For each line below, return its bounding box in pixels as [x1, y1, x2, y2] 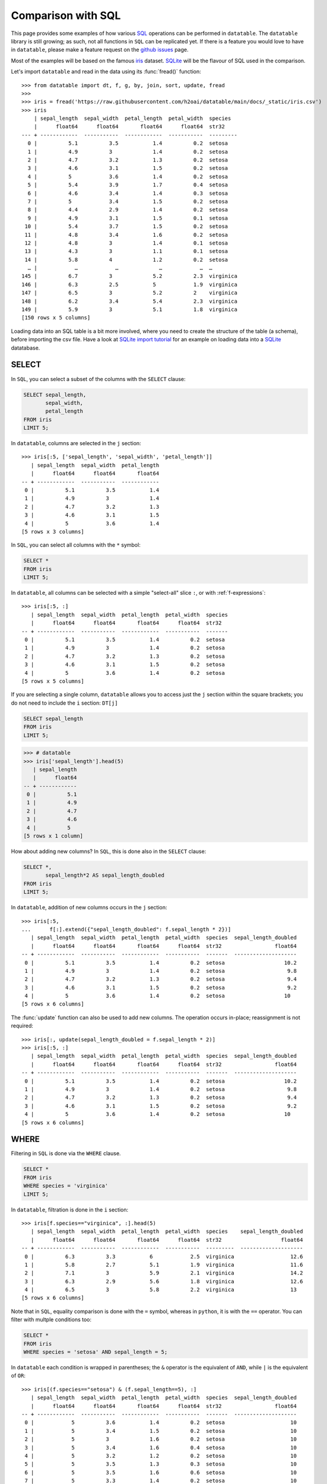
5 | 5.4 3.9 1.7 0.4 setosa [27, 182, 228, 188]
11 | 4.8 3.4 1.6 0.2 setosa [24, 232, 228, 238]
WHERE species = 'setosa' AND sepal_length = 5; [23, 1349, 168, 1356]
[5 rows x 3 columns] [21, 528, 84, 535]
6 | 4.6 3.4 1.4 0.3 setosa [27, 190, 228, 196]
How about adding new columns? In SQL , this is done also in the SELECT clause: [11, 848, 207, 855]
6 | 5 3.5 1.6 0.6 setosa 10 [24, 1469, 297, 1476]
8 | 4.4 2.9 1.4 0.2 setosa [27, 207, 228, 213]
